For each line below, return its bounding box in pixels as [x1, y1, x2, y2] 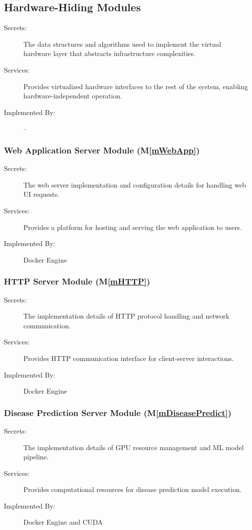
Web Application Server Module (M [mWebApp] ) [4, 144, 200, 156]
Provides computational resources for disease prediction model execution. [23, 484, 242, 494]
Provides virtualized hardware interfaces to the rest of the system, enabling [23, 81, 248, 91]
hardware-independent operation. [23, 91, 122, 101]
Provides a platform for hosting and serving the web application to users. [23, 222, 242, 232]
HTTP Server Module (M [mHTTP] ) [4, 275, 151, 287]
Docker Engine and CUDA [23, 517, 103, 527]
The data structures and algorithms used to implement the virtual [23, 38, 221, 49]
